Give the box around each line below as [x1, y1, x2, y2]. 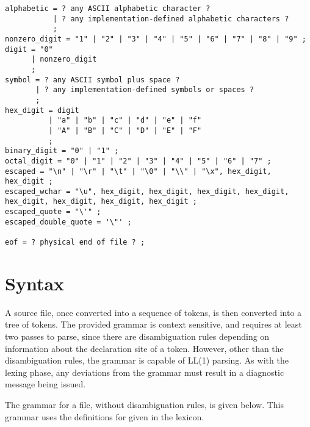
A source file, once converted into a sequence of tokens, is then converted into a [5, 306, 302, 318]
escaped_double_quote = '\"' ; [5, 217, 132, 226]
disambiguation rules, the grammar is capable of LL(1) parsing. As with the [5, 354, 289, 367]
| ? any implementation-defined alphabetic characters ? [52, 14, 289, 23]
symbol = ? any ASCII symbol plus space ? [5, 75, 180, 84]
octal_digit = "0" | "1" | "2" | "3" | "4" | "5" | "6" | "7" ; [5, 156, 272, 165]
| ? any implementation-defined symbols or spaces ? [35, 85, 254, 95]
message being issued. [5, 378, 86, 390]
